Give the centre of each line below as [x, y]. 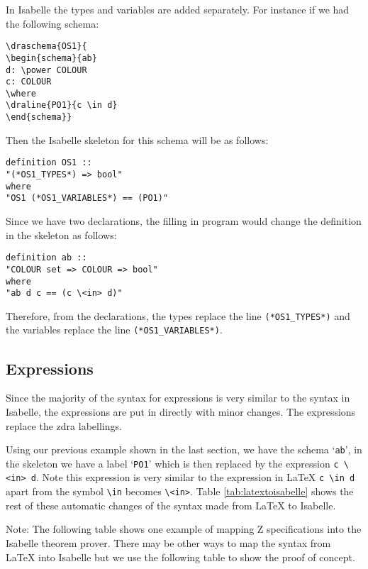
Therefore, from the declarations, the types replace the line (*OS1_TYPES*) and [178, 315]
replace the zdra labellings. [64, 425]
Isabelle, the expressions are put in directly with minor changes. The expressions [181, 411]
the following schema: [52, 23]
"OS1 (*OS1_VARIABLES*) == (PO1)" [87, 198]
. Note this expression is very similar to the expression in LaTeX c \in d [195, 477]
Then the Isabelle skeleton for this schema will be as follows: [137, 139]
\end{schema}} [39, 117]
